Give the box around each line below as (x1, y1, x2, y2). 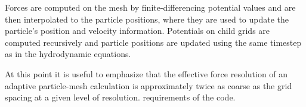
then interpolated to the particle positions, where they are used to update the (5, 12, 289, 25)
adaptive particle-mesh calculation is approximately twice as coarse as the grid (5, 79, 292, 92)
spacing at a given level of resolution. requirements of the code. (5, 91, 236, 103)
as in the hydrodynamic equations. (5, 48, 131, 60)
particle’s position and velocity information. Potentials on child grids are (5, 24, 270, 37)
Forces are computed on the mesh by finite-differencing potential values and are (5, 1, 296, 13)
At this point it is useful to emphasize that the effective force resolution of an (5, 67, 288, 80)
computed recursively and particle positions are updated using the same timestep (5, 36, 302, 48)
